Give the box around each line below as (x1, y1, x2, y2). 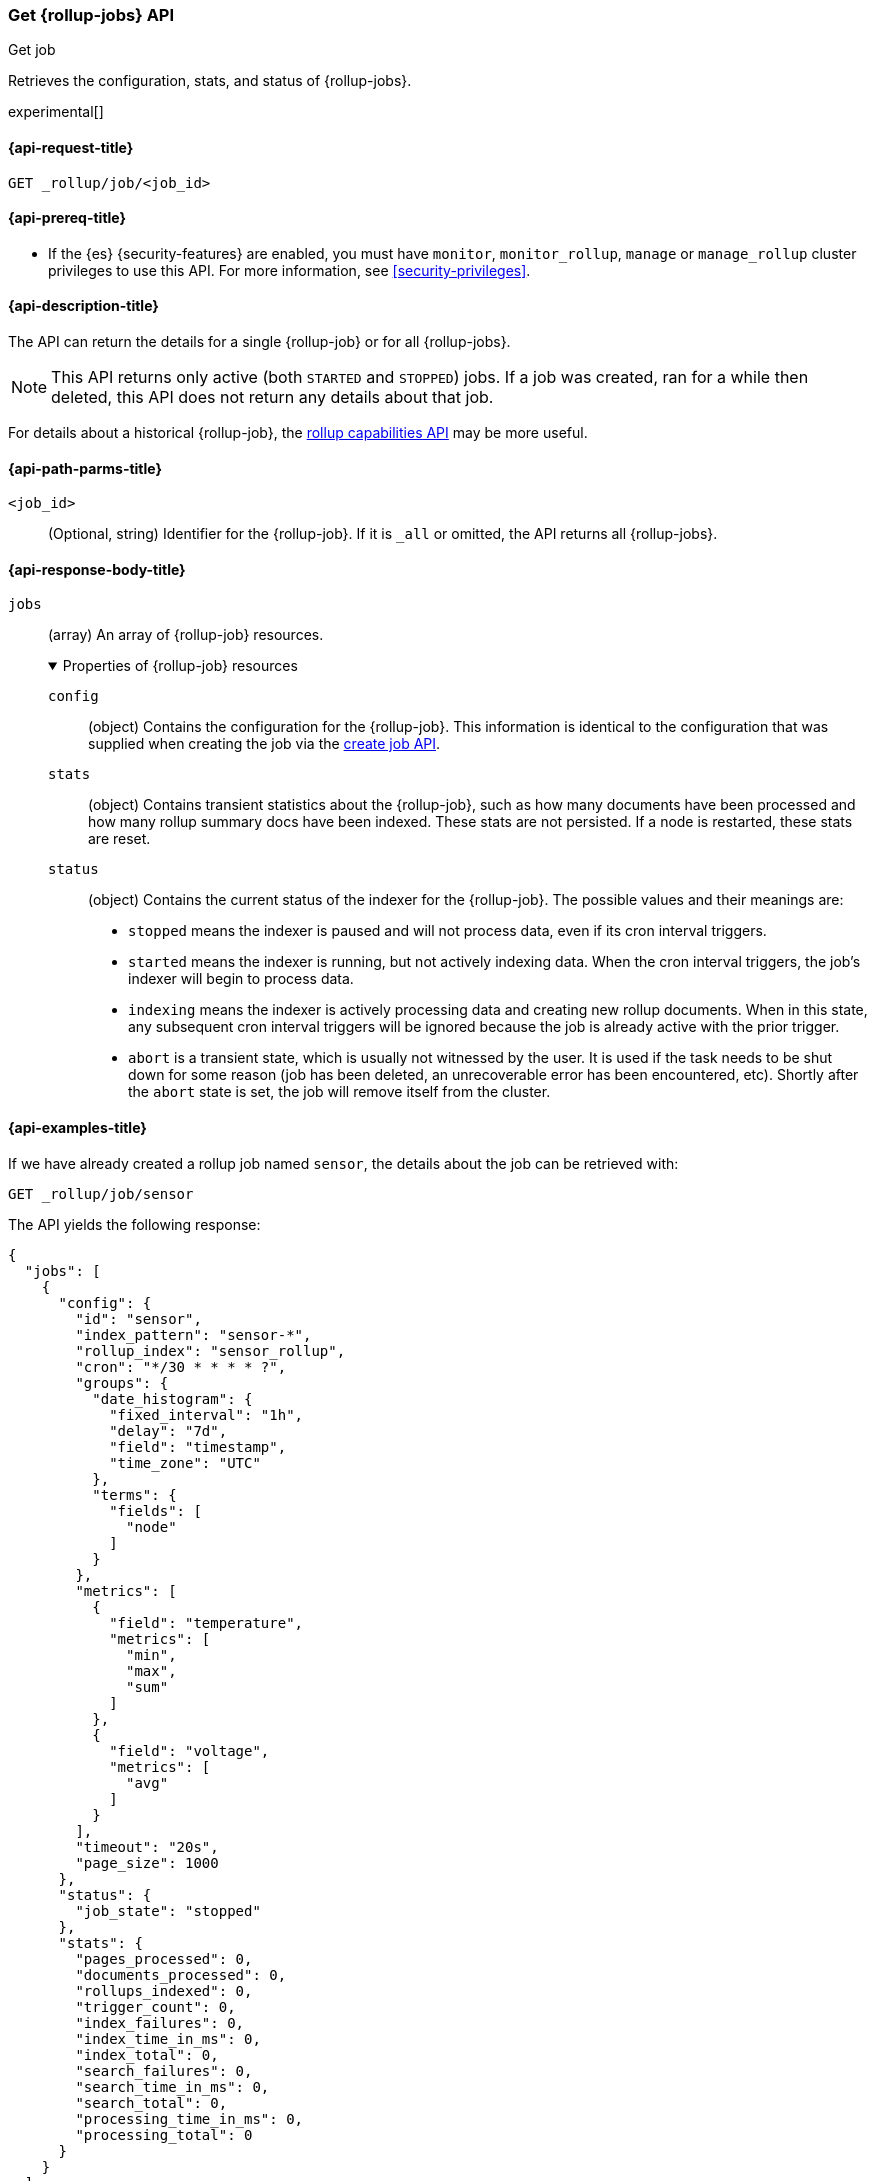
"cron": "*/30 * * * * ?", (75, 1358, 287, 1375)
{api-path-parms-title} (8, 459, 163, 477)
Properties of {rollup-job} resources (62, 657, 298, 675)
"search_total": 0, (75, 2094, 228, 2111)
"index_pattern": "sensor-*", (75, 1326, 312, 1343)
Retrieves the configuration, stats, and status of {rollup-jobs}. (8, 72, 412, 90)
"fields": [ (109, 1502, 202, 1519)
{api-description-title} (8, 297, 159, 315)
